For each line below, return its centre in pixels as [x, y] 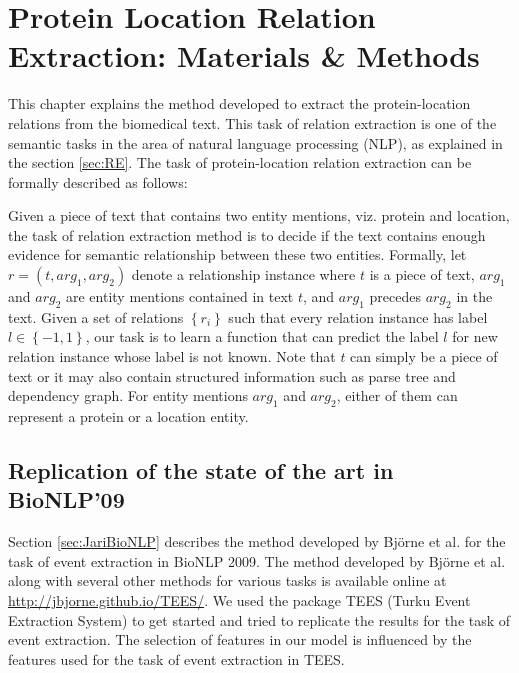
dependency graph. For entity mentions [128, 395]
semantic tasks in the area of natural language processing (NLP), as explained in [255, 142]
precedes [395, 296]
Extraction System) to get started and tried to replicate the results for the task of [259, 619]
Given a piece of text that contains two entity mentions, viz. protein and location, [259, 215]
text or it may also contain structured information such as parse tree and [232, 375]
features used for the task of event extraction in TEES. [176, 658]
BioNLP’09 [66, 499]
